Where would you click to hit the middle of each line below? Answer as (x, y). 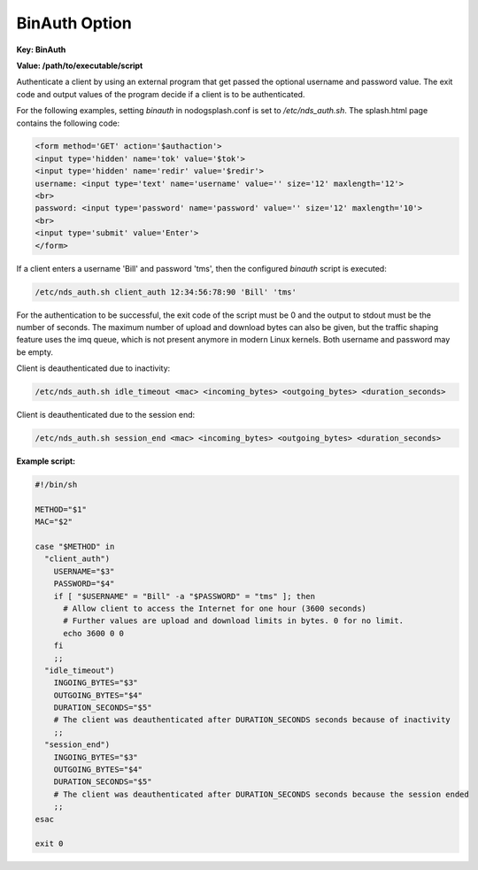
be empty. (35, 352)
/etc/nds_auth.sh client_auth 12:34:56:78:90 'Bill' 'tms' (166, 292)
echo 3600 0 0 (93, 633)
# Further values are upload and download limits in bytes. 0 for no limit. (234, 621)
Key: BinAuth (41, 50)
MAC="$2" (54, 522)
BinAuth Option (74, 23)
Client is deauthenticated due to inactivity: (93, 368)
